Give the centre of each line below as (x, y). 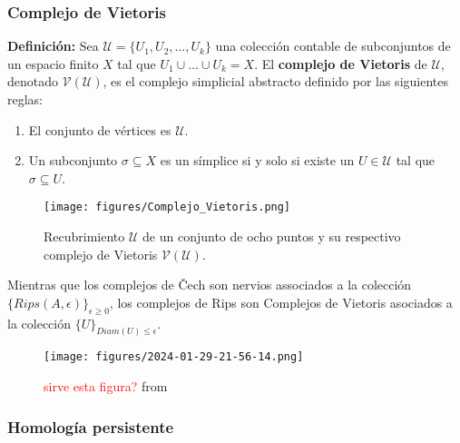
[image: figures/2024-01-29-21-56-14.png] (174, 357)
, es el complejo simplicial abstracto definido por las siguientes (275, 81)
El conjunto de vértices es (100, 129)
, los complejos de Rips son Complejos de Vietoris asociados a (281, 302)
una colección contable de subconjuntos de (333, 46)
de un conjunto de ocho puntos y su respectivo (272, 236)
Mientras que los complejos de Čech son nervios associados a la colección (210, 285)
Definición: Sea (53, 46)
